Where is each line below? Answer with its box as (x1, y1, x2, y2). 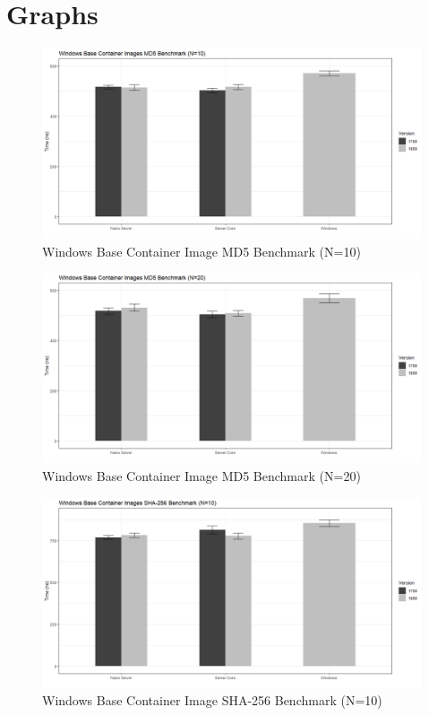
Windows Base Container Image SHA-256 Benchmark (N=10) (42, 691, 382, 710)
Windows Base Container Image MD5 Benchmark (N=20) (42, 466, 361, 485)
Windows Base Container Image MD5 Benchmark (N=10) (42, 241, 361, 260)
